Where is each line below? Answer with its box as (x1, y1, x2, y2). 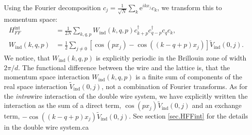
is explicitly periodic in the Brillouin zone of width (96, 52, 247, 62)
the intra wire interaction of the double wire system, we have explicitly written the (4, 90, 248, 101)
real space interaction (4, 81, 67, 91)
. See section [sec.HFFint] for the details (129, 111, 248, 121)
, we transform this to (157, 2, 222, 12)
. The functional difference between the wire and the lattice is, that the (18, 62, 230, 72)
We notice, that (4, 52, 50, 62)
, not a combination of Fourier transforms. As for (101, 81, 248, 91)
